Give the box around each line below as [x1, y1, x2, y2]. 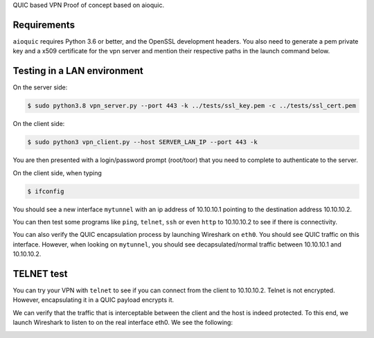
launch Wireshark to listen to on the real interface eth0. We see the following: [12, 319, 233, 327]
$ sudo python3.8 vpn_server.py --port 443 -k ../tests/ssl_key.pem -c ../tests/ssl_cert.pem [27, 102, 357, 110]
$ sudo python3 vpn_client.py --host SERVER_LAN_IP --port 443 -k [27, 139, 258, 146]
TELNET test [12, 267, 68, 280]
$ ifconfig [27, 187, 64, 195]
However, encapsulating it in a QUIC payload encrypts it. [12, 296, 175, 304]
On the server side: [12, 83, 68, 91]
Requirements [12, 19, 75, 30]
